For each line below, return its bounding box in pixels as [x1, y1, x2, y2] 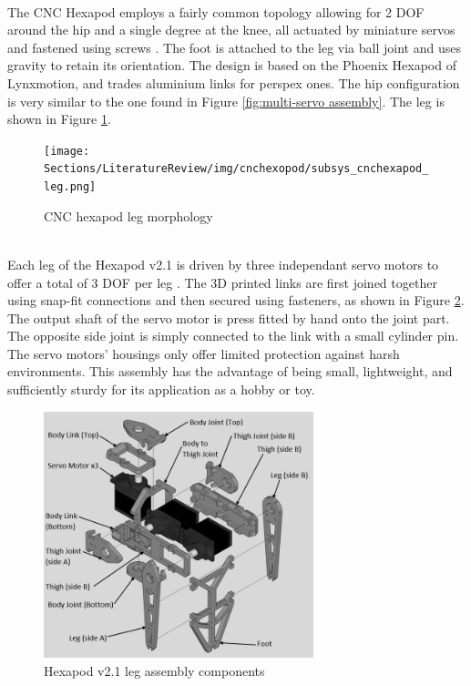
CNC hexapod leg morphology [44, 206, 213, 225]
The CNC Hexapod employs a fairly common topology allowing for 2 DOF [7, 2, 425, 21]
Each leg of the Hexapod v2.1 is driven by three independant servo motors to [7, 254, 439, 273]
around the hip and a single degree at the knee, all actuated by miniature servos [7, 20, 456, 39]
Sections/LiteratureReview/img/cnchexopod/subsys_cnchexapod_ [44, 162, 429, 176]
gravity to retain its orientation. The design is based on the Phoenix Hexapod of [7, 56, 456, 75]
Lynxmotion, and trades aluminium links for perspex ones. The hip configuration [7, 73, 460, 92]
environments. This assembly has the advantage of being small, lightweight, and [7, 362, 453, 381]
